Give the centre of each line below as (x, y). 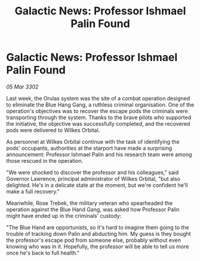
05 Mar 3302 (22, 87)
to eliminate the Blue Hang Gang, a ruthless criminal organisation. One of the (100, 104)
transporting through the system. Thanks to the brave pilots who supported (99, 117)
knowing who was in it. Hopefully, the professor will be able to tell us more (98, 246)
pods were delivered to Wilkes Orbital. (53, 130)
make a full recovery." (33, 191)
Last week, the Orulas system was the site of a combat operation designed (98, 98)
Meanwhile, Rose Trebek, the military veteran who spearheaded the (90, 203)
